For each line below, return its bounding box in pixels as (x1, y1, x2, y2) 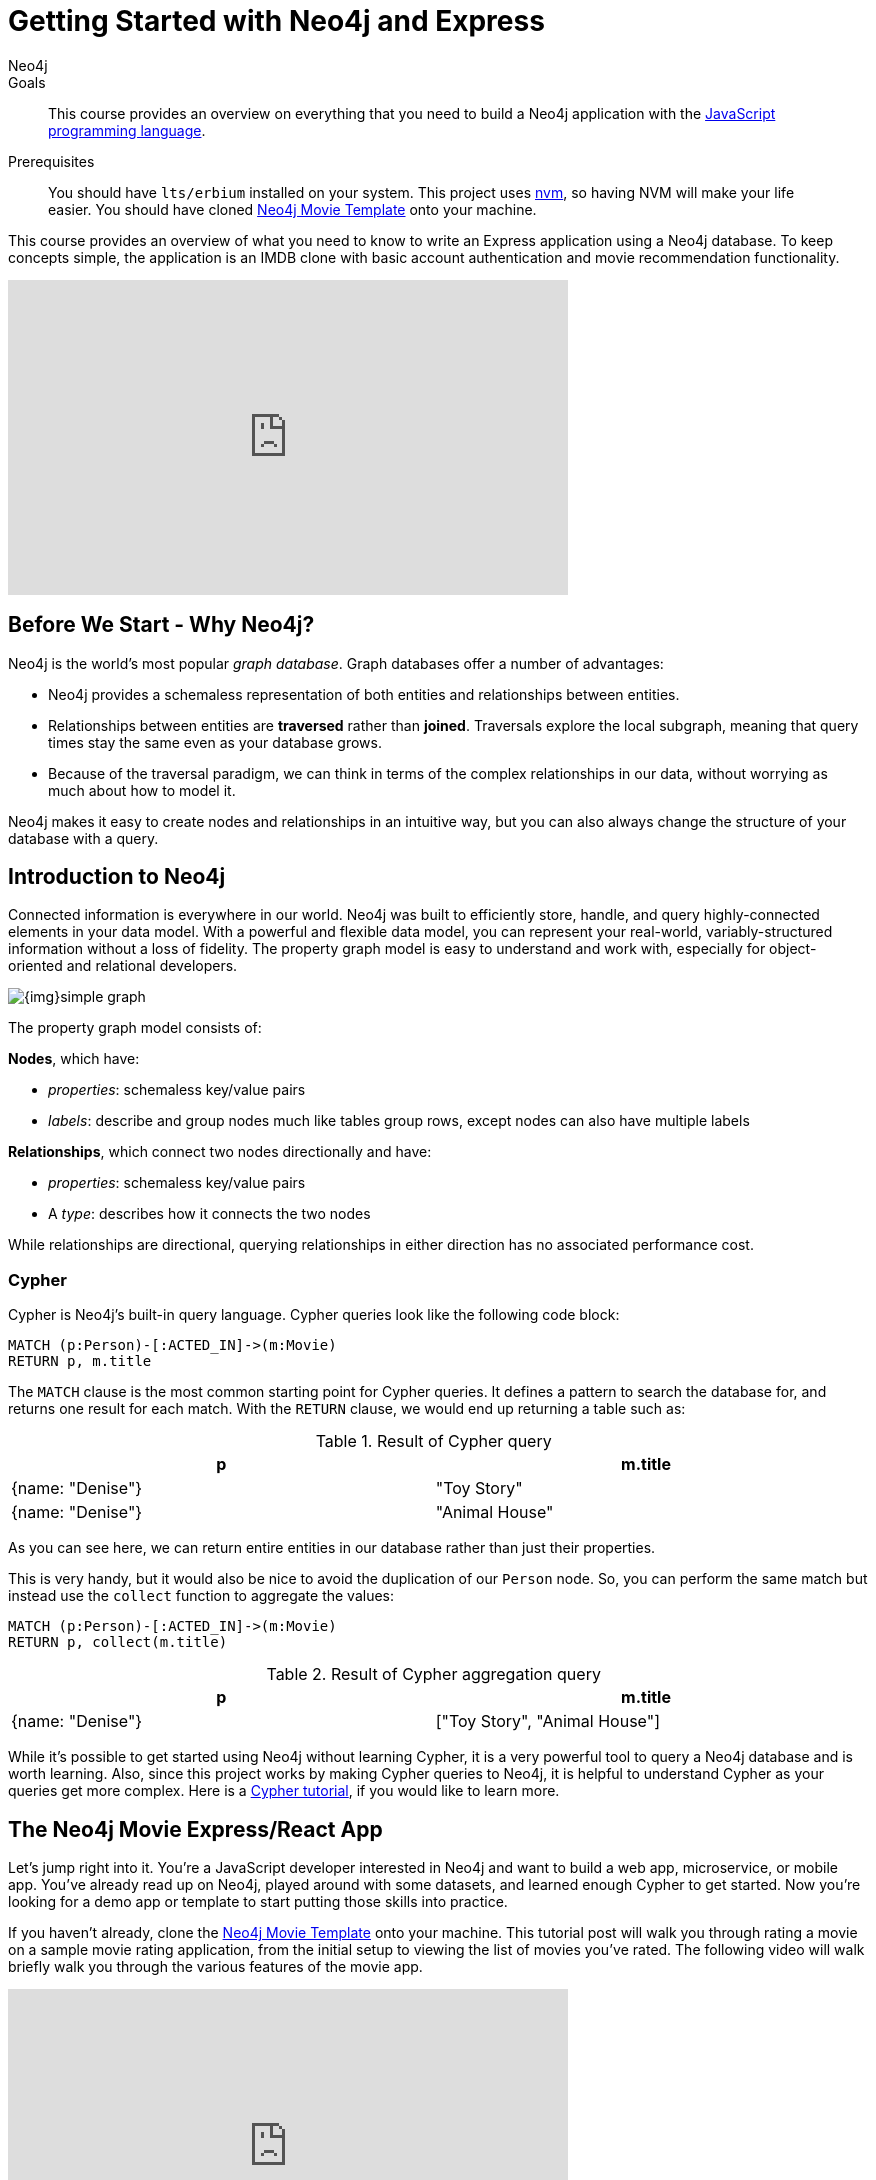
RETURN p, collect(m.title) (8, 1634, 228, 1651)
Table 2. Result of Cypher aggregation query (266, 1664, 601, 1685)
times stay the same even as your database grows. (48, 733, 382, 751)
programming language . (48, 121, 206, 139)
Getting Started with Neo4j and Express (8, 4, 545, 38)
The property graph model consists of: (8, 1019, 262, 1037)
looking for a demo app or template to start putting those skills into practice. (8, 1893, 508, 1911)
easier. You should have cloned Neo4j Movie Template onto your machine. (48, 200, 537, 218)
